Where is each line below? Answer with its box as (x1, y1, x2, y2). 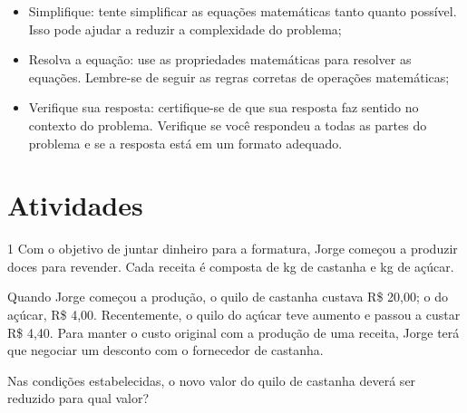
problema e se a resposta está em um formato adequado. (28, 133, 343, 152)
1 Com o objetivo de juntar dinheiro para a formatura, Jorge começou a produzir (7, 239, 458, 258)
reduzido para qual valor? (7, 389, 150, 408)
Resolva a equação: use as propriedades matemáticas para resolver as (28, 50, 412, 69)
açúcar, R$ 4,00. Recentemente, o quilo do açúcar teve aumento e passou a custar (7, 305, 461, 324)
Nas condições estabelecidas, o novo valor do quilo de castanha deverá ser (7, 370, 416, 389)
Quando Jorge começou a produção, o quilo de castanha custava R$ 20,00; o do (7, 287, 448, 306)
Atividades (7, 187, 143, 224)
